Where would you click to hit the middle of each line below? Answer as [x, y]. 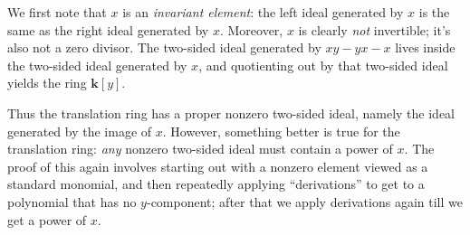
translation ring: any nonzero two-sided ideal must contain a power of [200, 149]
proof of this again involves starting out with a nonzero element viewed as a [218, 166]
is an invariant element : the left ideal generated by [263, 12]
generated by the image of [80, 131]
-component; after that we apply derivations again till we [304, 201]
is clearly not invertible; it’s [374, 29]
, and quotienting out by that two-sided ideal [323, 65]
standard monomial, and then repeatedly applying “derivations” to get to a [216, 184]
